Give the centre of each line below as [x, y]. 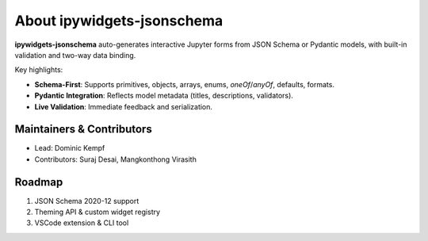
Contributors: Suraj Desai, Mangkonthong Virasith [116, 159]
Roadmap [39, 182]
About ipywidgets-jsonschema [119, 21]
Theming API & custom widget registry [97, 212]
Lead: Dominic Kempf [70, 148]
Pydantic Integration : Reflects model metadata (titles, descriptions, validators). [164, 96]
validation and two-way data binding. [75, 55]
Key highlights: [39, 70]
